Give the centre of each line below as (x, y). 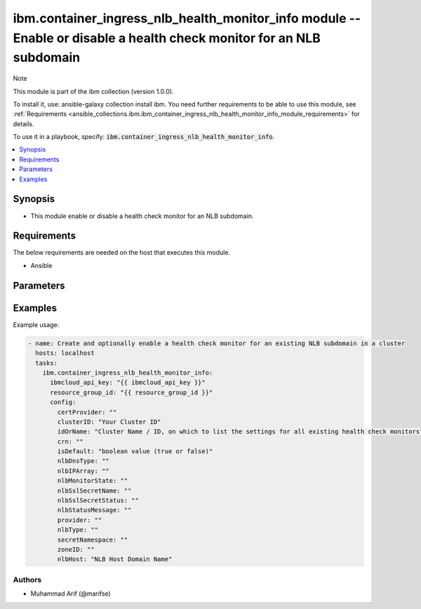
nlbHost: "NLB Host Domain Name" (115, 559)
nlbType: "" (78, 530)
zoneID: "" (76, 549)
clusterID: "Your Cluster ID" (109, 422)
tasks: (47, 363)
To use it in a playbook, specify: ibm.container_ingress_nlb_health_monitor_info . (144, 137)
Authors (27, 580)
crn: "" (71, 441)
